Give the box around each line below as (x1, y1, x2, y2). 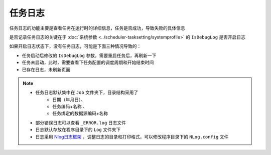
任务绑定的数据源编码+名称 (52, 110, 108, 116)
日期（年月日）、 (52, 96, 85, 102)
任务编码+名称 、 (52, 103, 88, 109)
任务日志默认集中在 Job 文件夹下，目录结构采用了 (35, 89, 139, 95)
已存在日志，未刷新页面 (22, 66, 70, 72)
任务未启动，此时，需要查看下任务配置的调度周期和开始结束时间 (22, 59, 154, 65)
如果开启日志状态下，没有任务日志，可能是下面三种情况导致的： (9, 43, 142, 49)
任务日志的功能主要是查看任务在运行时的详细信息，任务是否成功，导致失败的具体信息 (9, 25, 185, 31)
